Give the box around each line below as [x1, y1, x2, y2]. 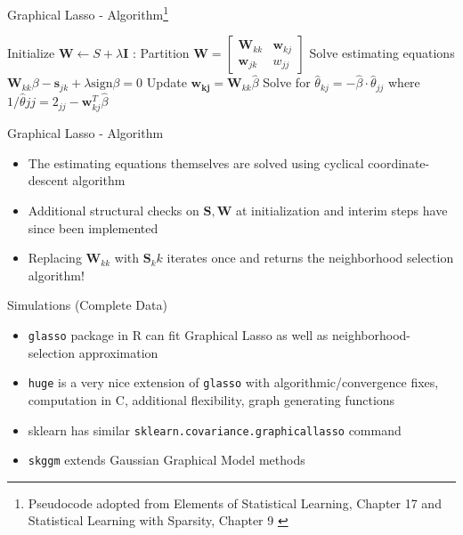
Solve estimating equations [309, 44, 455, 62]
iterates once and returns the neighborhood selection [167, 248, 454, 267]
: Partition [133, 44, 190, 62]
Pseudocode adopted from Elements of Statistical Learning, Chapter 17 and [28, 493, 442, 512]
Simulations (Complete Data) [7, 296, 167, 314]
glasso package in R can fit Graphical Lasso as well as [28, 326, 329, 345]
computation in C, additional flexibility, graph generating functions [28, 390, 395, 409]
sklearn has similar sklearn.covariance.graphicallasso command [28, 420, 402, 439]
